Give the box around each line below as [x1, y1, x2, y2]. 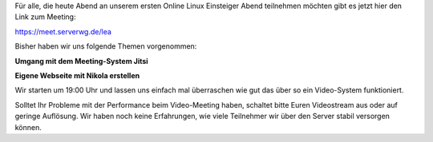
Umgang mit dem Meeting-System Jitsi [14, 56, 148, 65]
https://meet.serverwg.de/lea [14, 26, 112, 36]
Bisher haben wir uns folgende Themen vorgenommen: [14, 41, 197, 51]
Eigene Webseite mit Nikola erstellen [14, 70, 140, 80]
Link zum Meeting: [14, 12, 76, 22]
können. [14, 122, 42, 132]
